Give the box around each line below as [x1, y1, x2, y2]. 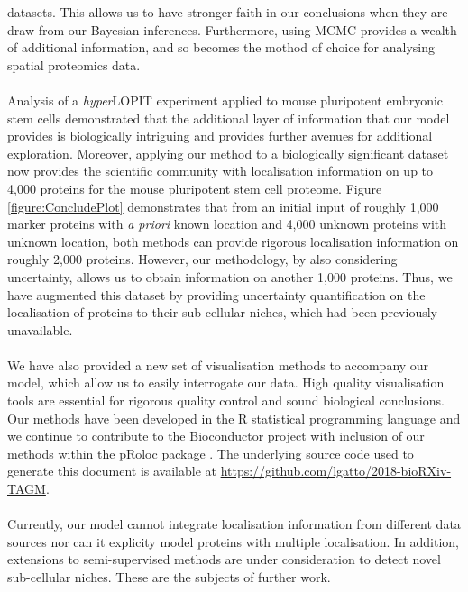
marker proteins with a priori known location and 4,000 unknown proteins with [7, 214, 447, 233]
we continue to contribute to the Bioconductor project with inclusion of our [7, 426, 425, 445]
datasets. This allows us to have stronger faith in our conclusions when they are [7, 3, 448, 21]
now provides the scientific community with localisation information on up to [7, 161, 434, 180]
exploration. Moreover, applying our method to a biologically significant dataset [7, 143, 449, 162]
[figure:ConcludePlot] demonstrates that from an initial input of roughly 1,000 [7, 196, 439, 215]
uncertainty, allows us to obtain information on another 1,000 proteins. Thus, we [7, 267, 453, 286]
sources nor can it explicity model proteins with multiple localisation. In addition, [7, 532, 459, 551]
